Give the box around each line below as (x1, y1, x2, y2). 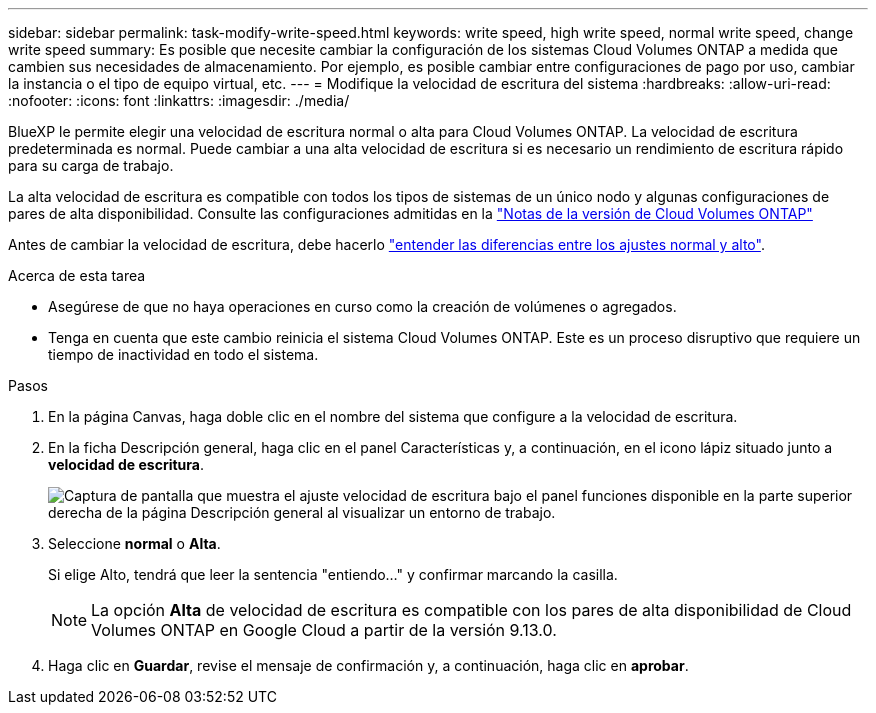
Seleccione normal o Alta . (48, 535, 221, 552)
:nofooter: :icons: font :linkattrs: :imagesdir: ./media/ (8, 92, 350, 109)
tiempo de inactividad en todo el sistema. (48, 346, 319, 363)
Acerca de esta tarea (8, 267, 146, 284)
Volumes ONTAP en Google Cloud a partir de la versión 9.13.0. (91, 620, 557, 640)
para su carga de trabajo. (8, 157, 174, 174)
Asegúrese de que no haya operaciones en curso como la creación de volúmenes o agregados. (48, 298, 677, 315)
